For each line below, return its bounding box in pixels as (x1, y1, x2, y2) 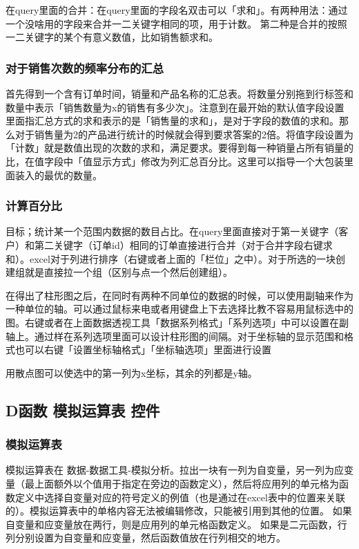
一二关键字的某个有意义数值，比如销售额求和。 (6, 30, 218, 44)
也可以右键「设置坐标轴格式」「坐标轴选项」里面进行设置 (14, 342, 271, 357)
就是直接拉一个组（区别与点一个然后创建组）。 (24, 265, 233, 279)
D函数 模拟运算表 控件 (6, 399, 160, 420)
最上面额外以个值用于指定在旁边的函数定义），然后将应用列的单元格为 (24, 476, 339, 490)
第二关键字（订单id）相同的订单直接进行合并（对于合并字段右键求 (34, 237, 333, 252)
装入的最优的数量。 (14, 167, 102, 182)
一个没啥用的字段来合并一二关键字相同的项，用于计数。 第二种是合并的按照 (6, 16, 347, 30)
